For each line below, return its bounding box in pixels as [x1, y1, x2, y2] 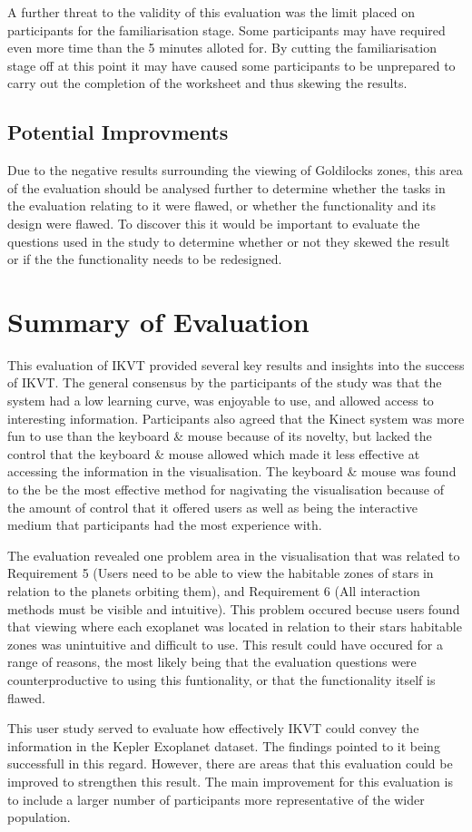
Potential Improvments [7, 118, 229, 146]
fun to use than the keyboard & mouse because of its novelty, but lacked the [7, 426, 432, 445]
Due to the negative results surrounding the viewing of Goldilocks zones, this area [7, 161, 463, 180]
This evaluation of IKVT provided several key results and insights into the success [7, 355, 465, 374]
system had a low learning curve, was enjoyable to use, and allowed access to [7, 391, 434, 410]
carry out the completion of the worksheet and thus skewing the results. [7, 73, 408, 93]
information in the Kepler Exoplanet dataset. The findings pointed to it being [7, 736, 440, 755]
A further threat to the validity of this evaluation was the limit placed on [7, 3, 416, 21]
